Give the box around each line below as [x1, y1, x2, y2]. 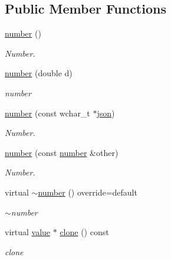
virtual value [5, 226, 51, 238]
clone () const [60, 226, 109, 238]
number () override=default [38, 186, 137, 198]
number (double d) [5, 67, 73, 79]
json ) [97, 106, 115, 119]
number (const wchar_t [5, 106, 90, 119]
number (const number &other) [5, 146, 119, 158]
